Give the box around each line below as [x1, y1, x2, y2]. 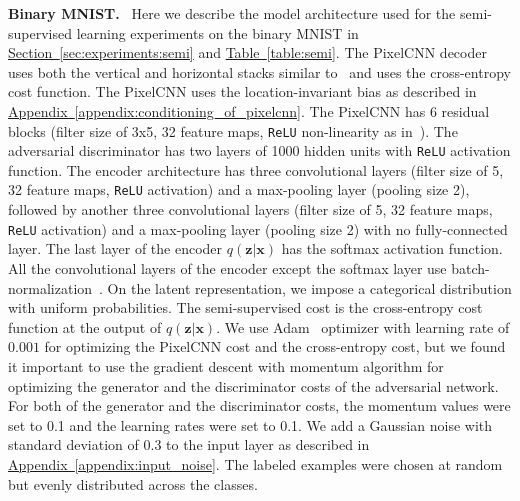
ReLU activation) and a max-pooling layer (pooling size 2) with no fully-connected [8, 218, 508, 239]
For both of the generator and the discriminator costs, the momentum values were [8, 395, 511, 416]
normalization [8, 277, 93, 298]
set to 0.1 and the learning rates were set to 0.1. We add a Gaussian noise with [8, 414, 493, 435]
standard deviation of [8, 434, 139, 455]
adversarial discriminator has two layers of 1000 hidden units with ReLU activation [8, 140, 511, 161]
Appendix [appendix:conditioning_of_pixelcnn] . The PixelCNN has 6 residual [8, 100, 490, 121]
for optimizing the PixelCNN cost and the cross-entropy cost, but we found [44, 336, 506, 357]
